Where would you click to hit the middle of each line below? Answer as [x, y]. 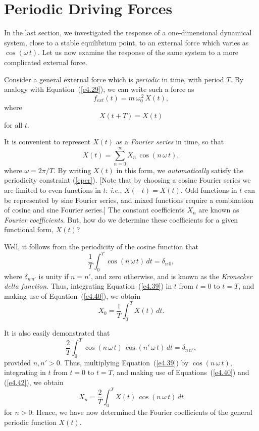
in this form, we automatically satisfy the [180, 170]
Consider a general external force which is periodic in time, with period [114, 79]
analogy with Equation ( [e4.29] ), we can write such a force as [99, 89]
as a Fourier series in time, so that [170, 142]
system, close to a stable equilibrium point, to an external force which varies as [126, 42]
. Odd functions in [209, 190]
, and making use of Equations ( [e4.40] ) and [181, 372]
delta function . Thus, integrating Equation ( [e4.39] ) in [88, 286]
